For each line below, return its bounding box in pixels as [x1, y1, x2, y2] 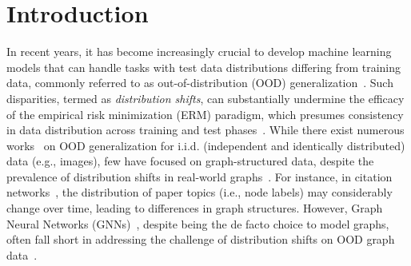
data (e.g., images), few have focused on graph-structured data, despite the [6, 153, 374, 169]
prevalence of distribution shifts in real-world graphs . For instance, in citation [6, 168, 393, 185]
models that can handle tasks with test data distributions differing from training [6, 58, 401, 75]
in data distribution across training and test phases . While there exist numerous [6, 121, 405, 138]
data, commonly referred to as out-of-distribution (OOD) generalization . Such [6, 74, 393, 91]
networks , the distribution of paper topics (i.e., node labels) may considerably [6, 184, 393, 200]
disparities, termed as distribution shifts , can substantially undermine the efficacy [6, 89, 405, 106]
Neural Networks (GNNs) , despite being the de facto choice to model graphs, [6, 215, 389, 232]
